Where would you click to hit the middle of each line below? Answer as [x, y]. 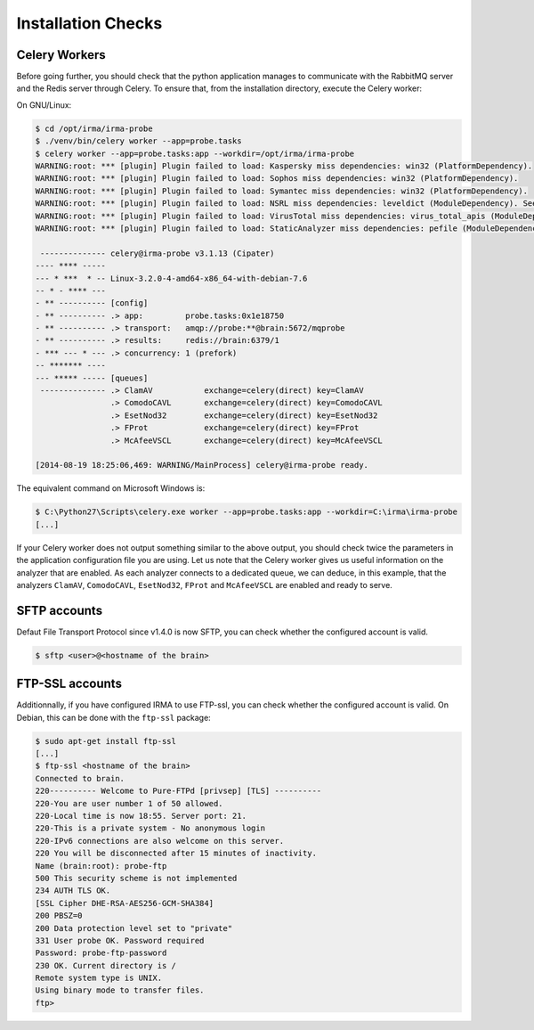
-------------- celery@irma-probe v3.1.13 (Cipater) [158, 253]
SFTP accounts [59, 610]
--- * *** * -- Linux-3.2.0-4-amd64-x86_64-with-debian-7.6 [171, 278]
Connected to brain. [80, 778]
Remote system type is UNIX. [99, 978]
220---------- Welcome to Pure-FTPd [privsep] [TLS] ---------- [178, 791]
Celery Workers [61, 55]
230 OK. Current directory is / [106, 965]
